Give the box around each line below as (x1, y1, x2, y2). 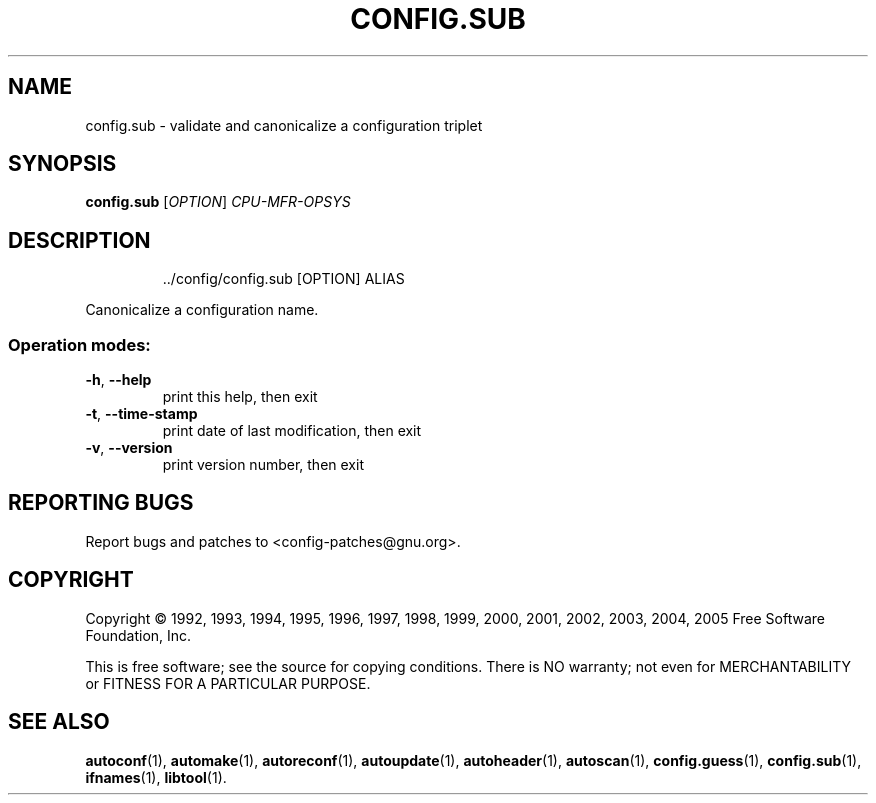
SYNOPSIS (8, 151, 117, 177)
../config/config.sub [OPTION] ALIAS (162, 270, 405, 288)
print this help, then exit (162, 388, 318, 406)
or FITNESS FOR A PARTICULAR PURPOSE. (85, 674, 371, 692)
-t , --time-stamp (85, 405, 198, 423)
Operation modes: (8, 334, 151, 355)
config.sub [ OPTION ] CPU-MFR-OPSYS (85, 193, 351, 211)
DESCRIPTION (8, 227, 151, 253)
